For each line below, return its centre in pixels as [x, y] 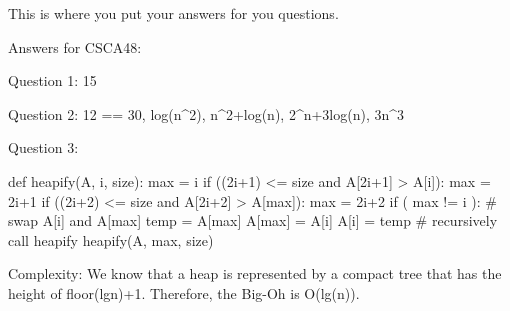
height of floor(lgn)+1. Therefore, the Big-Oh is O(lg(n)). [184, 292]
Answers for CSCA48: [75, 46]
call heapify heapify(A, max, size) [111, 239]
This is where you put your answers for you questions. [173, 13]
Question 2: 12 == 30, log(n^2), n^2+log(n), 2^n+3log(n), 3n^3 [206, 113]
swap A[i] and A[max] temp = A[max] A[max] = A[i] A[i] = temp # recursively [253, 220]
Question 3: [43, 147]
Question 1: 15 [52, 80]
